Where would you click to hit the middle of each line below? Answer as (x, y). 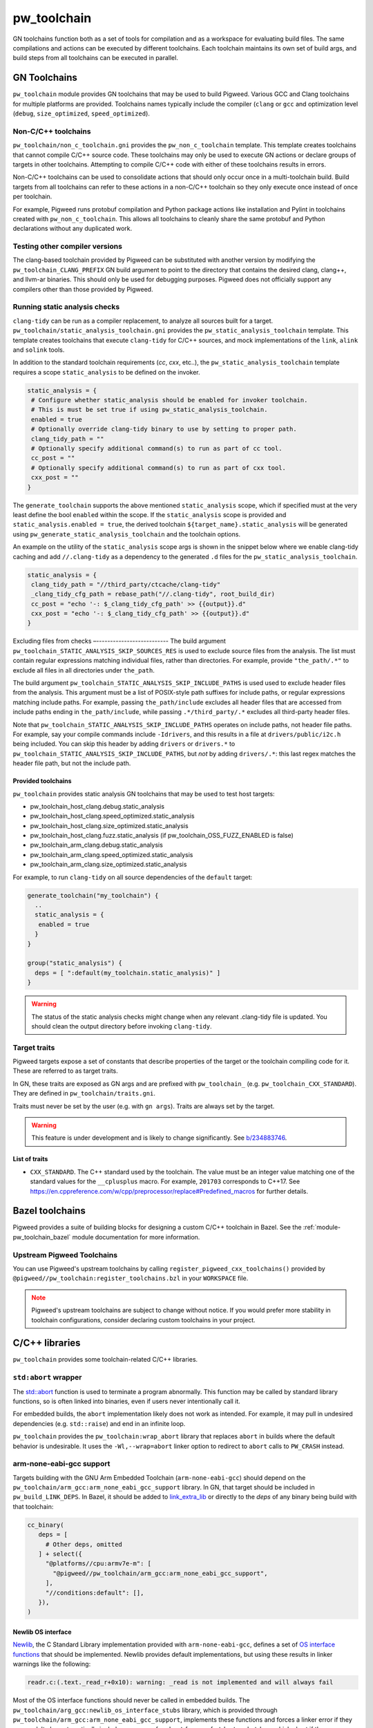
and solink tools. (39, 350)
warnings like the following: (52, 1664)
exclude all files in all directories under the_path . (84, 670)
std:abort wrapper (47, 1378)
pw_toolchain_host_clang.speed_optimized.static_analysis (112, 816)
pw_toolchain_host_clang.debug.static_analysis (97, 806)
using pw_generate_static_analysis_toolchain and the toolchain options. (127, 534)
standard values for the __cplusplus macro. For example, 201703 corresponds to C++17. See (165, 1181)
